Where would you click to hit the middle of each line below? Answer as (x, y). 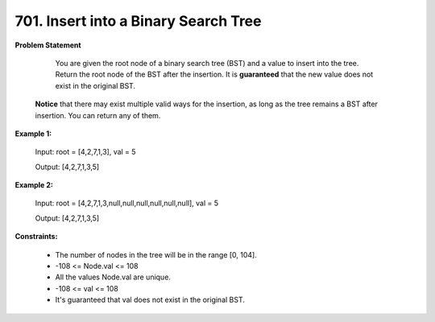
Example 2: (34, 185)
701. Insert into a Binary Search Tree (138, 21)
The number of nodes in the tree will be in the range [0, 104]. (156, 254)
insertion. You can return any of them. (98, 115)
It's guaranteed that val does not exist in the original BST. (150, 300)
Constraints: (36, 237)
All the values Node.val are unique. (113, 277)
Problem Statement (48, 45)
